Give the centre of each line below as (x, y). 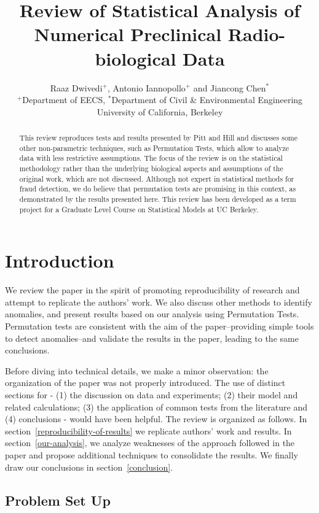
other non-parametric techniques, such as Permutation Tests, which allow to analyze (154, 148)
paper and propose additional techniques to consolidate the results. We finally (152, 454)
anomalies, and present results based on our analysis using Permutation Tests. (152, 314)
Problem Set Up (58, 500)
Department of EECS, (64, 100)
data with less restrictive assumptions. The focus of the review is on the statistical (151, 158)
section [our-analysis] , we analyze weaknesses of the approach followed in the (150, 443)
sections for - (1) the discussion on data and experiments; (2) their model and (152, 395)
